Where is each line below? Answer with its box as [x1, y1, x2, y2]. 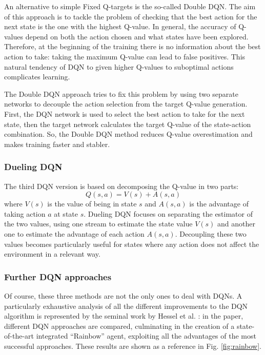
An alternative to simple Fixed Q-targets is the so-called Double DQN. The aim [4, 1, 256, 11]
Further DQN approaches [4, 270, 112, 283]
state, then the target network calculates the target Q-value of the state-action [4, 118, 251, 129]
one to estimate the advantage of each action [4, 228, 145, 239]
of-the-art [4, 330, 34, 341]
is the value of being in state [47, 198, 137, 209]
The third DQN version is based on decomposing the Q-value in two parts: [4, 180, 239, 191]
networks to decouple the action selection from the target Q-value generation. [4, 98, 248, 109]
